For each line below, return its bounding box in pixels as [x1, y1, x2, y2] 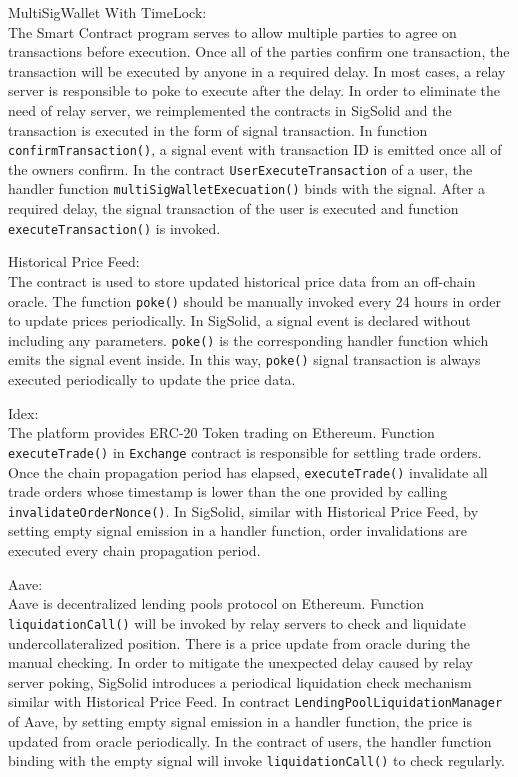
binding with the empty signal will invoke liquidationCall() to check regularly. [8, 750, 505, 771]
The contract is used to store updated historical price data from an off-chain [8, 270, 476, 291]
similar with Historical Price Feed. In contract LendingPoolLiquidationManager [8, 691, 503, 712]
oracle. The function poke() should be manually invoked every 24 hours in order [8, 290, 501, 311]
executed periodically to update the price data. [8, 369, 296, 390]
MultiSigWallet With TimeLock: [8, 2, 207, 22]
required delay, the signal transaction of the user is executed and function [8, 198, 459, 219]
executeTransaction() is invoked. [8, 217, 221, 238]
